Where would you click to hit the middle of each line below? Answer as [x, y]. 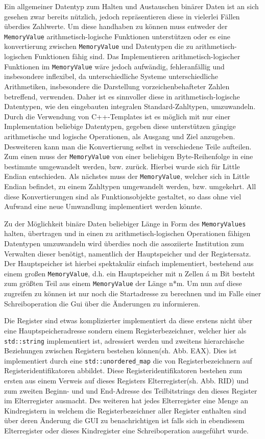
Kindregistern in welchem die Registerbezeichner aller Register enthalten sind [125, 410]
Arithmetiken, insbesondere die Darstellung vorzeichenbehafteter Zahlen [117, 86]
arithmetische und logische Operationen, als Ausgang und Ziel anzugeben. [120, 136]
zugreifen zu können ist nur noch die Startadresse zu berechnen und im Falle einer [133, 293]
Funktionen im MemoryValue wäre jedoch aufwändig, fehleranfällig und [114, 66]
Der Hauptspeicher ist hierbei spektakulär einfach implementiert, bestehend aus [129, 263]
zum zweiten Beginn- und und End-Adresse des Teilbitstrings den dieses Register [131, 390]
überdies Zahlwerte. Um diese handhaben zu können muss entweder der [116, 26]
